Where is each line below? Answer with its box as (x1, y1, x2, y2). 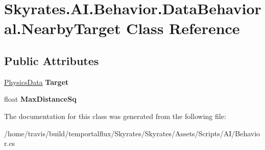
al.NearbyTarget (4, 18, 121, 39)
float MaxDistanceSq (4, 94, 77, 104)
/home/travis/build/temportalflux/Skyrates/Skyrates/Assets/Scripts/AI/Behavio (4, 128, 260, 138)
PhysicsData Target (4, 76, 69, 87)
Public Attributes (4, 52, 99, 68)
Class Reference (126, 18, 240, 39)
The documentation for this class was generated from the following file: (4, 110, 226, 121)
